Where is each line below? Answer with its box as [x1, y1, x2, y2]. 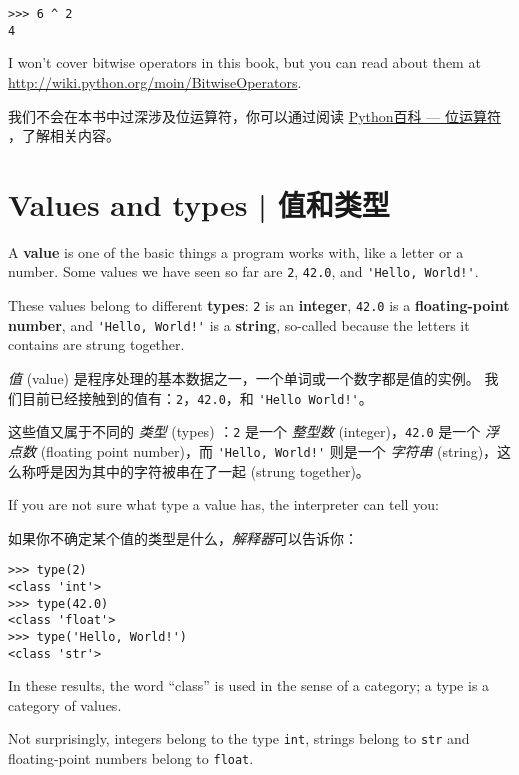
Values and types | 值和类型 [8, 183, 390, 224]
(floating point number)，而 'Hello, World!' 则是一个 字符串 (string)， [40, 440, 498, 461]
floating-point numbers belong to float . [8, 748, 254, 769]
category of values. [8, 694, 122, 715]
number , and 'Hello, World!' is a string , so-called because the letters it [8, 314, 470, 335]
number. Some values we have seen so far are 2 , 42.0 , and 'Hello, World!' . [8, 261, 479, 282]
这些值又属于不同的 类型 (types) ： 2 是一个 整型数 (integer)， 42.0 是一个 [8, 421, 481, 442]
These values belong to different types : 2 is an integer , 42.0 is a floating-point [8, 295, 510, 316]
